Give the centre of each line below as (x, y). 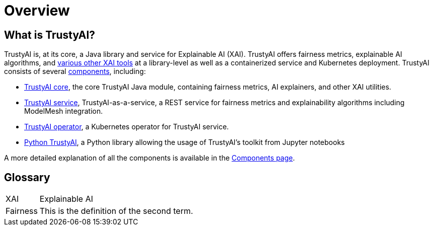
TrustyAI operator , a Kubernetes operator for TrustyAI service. (126, 127)
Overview (37, 11)
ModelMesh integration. (64, 111)
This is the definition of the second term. (116, 211)
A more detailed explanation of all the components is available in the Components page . (150, 158)
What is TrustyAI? (50, 35)
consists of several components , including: (75, 71)
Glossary (27, 177)
